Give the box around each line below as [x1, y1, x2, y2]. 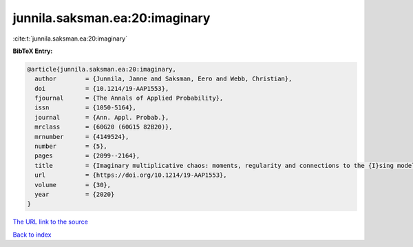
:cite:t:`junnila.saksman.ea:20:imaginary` [12, 34, 127, 43]
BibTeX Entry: [12, 47, 53, 55]
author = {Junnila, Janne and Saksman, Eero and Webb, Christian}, [34, 75, 293, 83]
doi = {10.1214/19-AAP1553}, [34, 85, 169, 92]
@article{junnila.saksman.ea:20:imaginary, [27, 65, 177, 73]
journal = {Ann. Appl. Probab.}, [34, 114, 169, 121]
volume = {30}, [34, 181, 112, 189]
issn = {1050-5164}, [34, 104, 137, 111]
